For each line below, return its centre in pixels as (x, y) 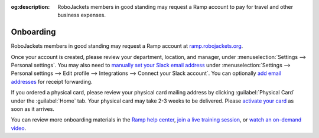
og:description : (30, 7)
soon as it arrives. (32, 109)
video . (19, 128)
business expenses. (82, 15)
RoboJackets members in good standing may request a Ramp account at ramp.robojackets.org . (127, 46)
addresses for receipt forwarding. (52, 81)
